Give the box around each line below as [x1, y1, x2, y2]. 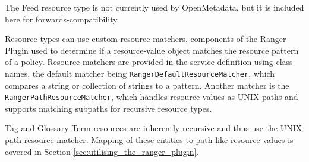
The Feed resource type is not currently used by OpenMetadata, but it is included [5, 1, 304, 13]
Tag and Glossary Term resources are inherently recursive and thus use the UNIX [5, 122, 302, 134]
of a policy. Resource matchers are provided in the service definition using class [5, 56, 293, 68]
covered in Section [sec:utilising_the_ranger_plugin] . [5, 145, 199, 157]
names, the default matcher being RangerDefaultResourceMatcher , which [5, 67, 275, 79]
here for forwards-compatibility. [5, 12, 119, 25]
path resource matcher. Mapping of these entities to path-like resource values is [5, 134, 294, 146]
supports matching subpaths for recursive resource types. [5, 102, 212, 114]
